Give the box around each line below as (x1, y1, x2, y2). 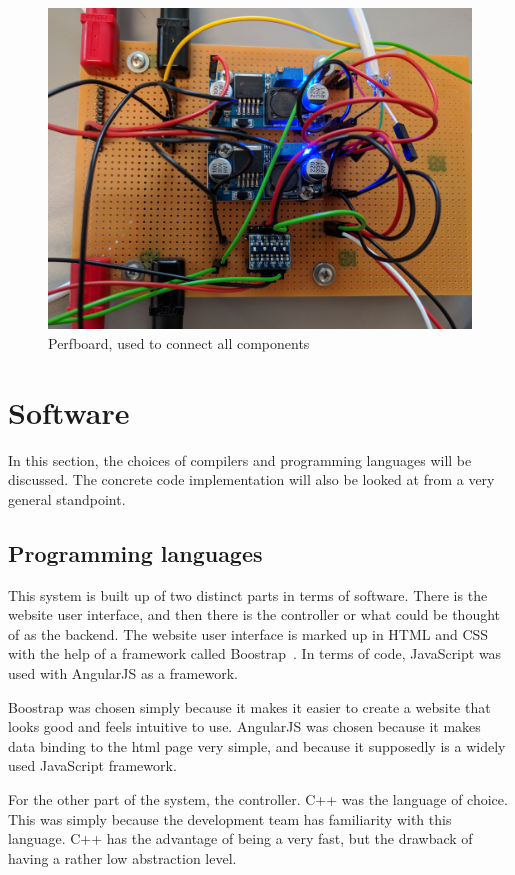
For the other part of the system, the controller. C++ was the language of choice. (8, 788, 508, 809)
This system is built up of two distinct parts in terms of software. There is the (8, 584, 488, 605)
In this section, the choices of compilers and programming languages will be (8, 449, 472, 470)
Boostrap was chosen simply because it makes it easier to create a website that (8, 696, 491, 717)
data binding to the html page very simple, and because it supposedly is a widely (8, 735, 506, 756)
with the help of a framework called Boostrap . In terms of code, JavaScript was (8, 643, 502, 664)
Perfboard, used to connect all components (48, 332, 310, 353)
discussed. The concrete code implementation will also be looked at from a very (8, 469, 495, 490)
